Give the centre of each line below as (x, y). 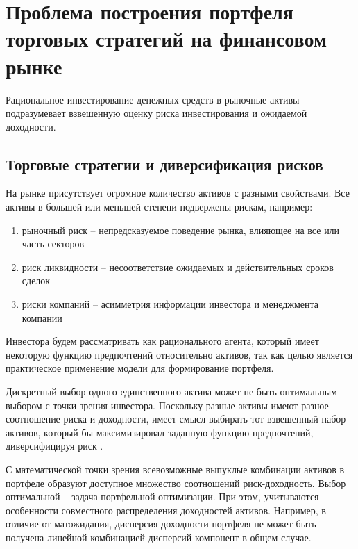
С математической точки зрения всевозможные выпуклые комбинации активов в (175, 469)
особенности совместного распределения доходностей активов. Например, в (166, 510)
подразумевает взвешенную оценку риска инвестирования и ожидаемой (156, 113)
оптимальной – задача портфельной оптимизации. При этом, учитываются (162, 497)
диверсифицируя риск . (54, 446)
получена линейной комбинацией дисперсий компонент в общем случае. (159, 537)
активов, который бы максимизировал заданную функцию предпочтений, (160, 432)
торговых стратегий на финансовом (167, 39)
